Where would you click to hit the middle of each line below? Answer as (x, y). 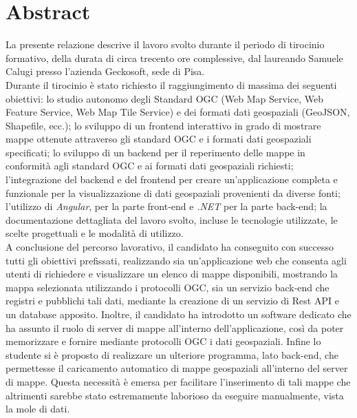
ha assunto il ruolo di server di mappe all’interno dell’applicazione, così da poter (175, 327)
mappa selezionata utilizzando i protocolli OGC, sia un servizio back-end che (167, 287)
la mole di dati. (38, 409)
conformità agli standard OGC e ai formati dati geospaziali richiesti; (150, 166)
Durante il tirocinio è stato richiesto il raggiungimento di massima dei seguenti (171, 84)
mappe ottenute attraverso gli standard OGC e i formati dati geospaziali (159, 139)
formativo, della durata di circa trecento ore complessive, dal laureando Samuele (174, 58)
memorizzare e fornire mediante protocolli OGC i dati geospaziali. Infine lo (163, 341)
